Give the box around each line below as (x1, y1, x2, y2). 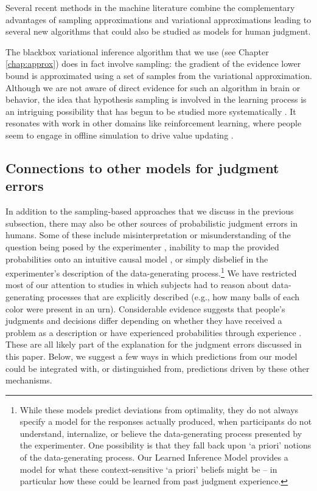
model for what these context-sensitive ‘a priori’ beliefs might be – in (19, 462, 277, 475)
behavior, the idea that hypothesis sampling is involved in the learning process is (5, 93, 307, 106)
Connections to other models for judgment (5, 158, 279, 177)
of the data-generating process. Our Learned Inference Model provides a (19, 451, 288, 464)
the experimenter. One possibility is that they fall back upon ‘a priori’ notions (19, 439, 312, 452)
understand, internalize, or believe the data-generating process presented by (19, 427, 302, 439)
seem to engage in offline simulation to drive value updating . (5, 128, 234, 141)
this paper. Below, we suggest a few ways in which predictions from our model (5, 349, 298, 362)
